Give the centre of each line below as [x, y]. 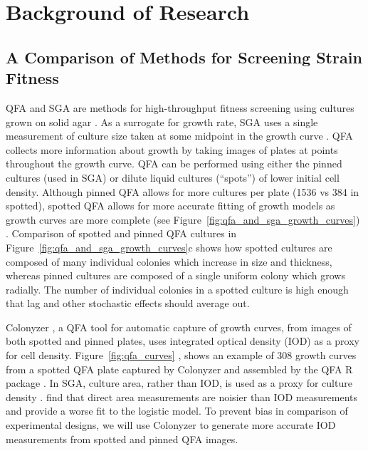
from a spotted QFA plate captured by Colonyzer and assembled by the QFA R [179, 369]
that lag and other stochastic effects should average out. [128, 303]
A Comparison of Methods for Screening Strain [184, 57]
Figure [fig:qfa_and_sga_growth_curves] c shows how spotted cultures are [169, 247]
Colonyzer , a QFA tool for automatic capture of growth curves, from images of [179, 327]
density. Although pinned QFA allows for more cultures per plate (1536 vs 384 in [183, 191]
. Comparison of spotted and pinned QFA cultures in [121, 233]
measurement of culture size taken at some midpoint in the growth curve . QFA [179, 136]
